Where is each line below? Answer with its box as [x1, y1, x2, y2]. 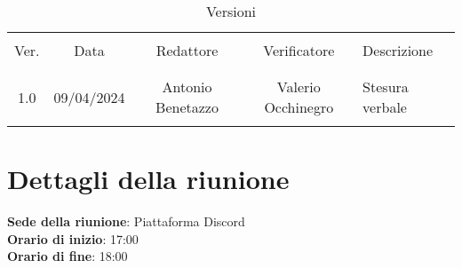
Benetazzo [155, 97, 219, 117]
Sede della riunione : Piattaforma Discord [7, 212, 245, 231]
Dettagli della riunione [7, 161, 290, 197]
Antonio [162, 76, 212, 97]
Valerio [276, 76, 321, 97]
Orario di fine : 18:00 [7, 247, 128, 265]
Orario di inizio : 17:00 [7, 229, 139, 248]
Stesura [362, 76, 409, 97]
